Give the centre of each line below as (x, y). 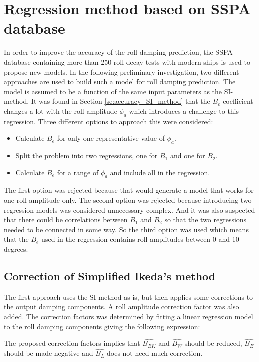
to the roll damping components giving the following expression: (102, 326)
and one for (188, 156)
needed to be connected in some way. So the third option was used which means (126, 229)
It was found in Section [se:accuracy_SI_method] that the (121, 101)
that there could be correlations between (66, 219)
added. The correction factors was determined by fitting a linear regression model (129, 316)
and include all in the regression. (160, 172)
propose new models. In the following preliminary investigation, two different (122, 71)
